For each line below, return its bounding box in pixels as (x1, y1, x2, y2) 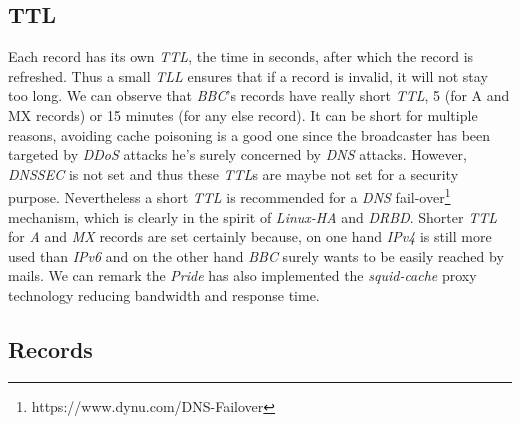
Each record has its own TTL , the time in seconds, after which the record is (8, 46, 474, 67)
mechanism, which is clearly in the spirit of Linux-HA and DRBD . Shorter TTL (8, 206, 497, 227)
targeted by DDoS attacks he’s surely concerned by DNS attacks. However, (8, 144, 467, 165)
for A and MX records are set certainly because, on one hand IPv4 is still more (8, 226, 492, 247)
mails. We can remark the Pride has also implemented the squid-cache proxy (8, 265, 477, 286)
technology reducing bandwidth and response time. (8, 284, 320, 305)
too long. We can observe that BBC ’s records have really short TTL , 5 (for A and (8, 85, 510, 106)
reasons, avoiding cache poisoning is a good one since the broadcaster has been (8, 124, 491, 145)
